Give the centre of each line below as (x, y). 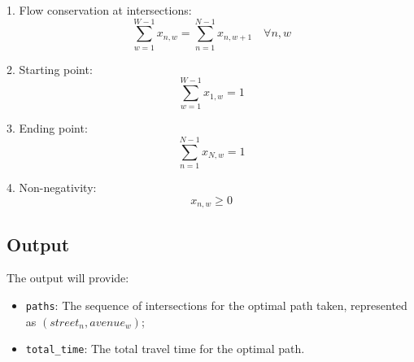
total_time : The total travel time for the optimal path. (165, 349)
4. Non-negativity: (52, 188)
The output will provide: (68, 278)
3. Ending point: (47, 128)
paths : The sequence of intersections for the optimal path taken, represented (216, 305)
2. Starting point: (50, 69)
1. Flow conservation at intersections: (99, 10)
